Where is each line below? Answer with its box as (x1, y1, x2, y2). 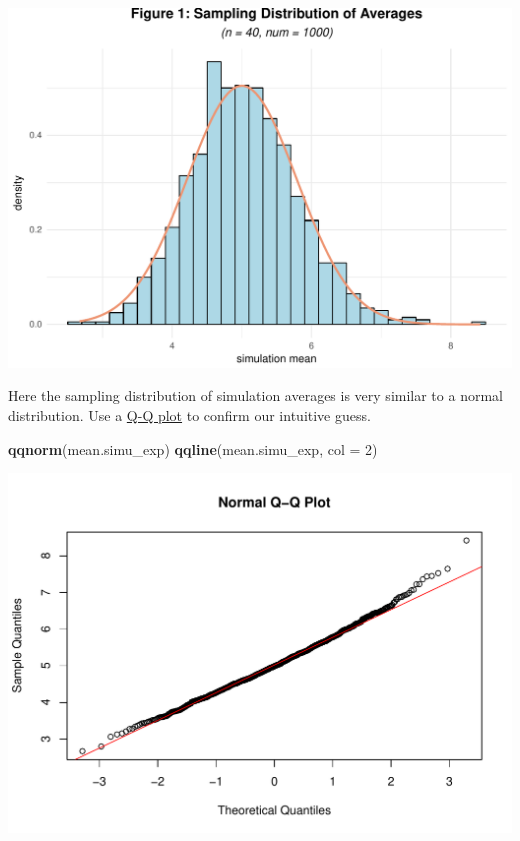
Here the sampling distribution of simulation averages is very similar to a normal (8, 385, 503, 406)
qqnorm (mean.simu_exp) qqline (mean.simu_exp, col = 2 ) (8, 438, 378, 459)
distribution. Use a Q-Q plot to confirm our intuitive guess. (8, 404, 371, 425)
